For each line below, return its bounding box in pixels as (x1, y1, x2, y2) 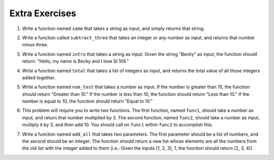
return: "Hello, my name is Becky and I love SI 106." (22, 58, 129, 65)
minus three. (22, 42, 48, 48)
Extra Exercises (9, 8, 76, 19)
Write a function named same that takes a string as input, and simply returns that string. (22, 25, 205, 31)
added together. (22, 74, 56, 81)
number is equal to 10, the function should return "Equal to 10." (22, 98, 153, 104)
